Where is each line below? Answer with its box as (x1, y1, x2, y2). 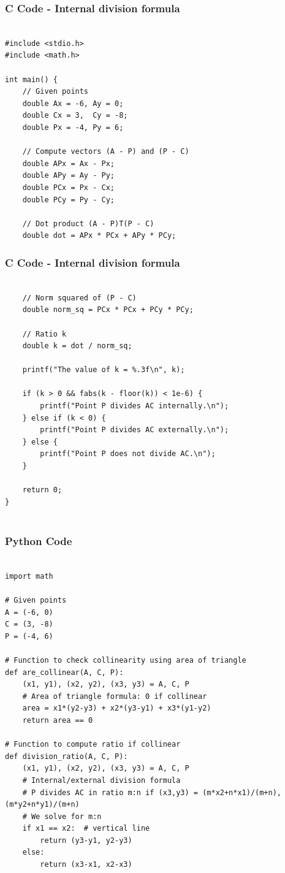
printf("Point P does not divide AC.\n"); (40, 449, 216, 459)
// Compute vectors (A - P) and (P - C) (22, 147, 189, 156)
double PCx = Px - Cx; (22, 183, 115, 192)
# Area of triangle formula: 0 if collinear (22, 692, 207, 701)
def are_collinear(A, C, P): (5, 668, 124, 677)
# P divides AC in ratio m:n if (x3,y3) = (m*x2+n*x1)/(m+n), (22, 788, 282, 797)
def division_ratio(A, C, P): (5, 752, 128, 761)
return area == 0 (22, 715, 93, 725)
